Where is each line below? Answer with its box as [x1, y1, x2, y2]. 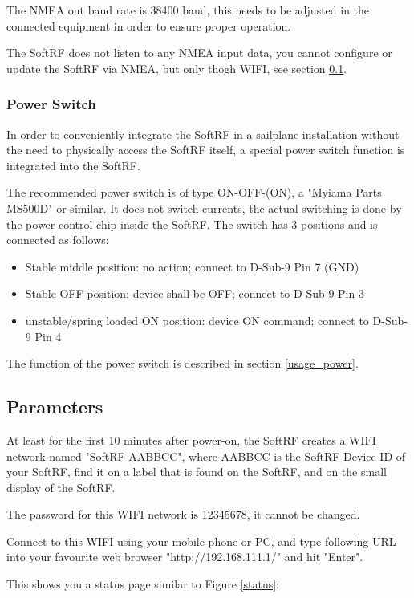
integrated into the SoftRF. [6, 157, 140, 173]
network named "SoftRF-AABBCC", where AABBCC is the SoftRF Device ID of [6, 447, 406, 464]
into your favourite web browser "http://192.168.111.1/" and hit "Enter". [6, 548, 363, 565]
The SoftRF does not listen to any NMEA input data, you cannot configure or [6, 44, 392, 61]
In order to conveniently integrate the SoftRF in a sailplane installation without [6, 125, 400, 142]
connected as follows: [6, 231, 109, 248]
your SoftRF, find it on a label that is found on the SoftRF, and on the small [6, 463, 387, 480]
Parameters [6, 394, 103, 419]
